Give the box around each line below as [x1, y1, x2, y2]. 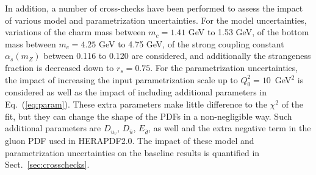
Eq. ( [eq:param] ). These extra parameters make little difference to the [5, 97, 267, 110]
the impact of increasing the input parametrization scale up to [5, 73, 238, 86]
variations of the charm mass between [5, 26, 146, 38]
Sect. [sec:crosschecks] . [5, 158, 90, 171]
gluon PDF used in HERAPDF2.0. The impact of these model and [5, 134, 254, 146]
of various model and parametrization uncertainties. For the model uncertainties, [5, 13, 307, 26]
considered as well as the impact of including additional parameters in [5, 86, 267, 98]
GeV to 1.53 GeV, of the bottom [188, 26, 309, 38]
